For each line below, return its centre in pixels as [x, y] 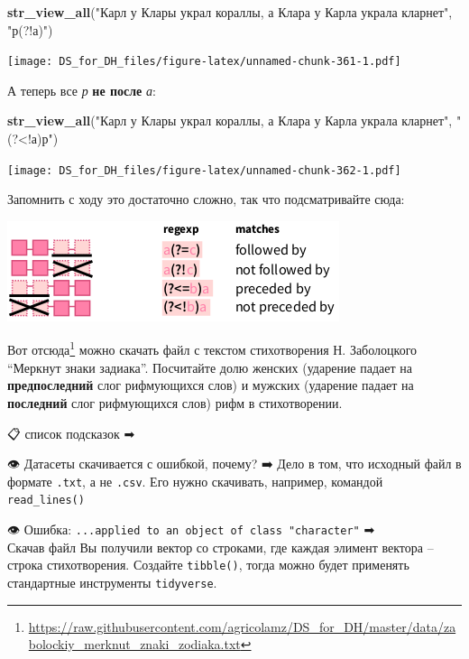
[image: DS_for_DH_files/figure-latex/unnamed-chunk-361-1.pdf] [204, 62]
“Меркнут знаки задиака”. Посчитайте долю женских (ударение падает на [210, 367]
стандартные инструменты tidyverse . [112, 582]
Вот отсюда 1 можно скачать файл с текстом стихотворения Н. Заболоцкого [212, 348]
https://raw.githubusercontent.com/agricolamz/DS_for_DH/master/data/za [242, 626]
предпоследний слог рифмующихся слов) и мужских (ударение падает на [211, 385]
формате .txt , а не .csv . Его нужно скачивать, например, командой [195, 481]
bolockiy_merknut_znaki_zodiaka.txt [134, 644]
